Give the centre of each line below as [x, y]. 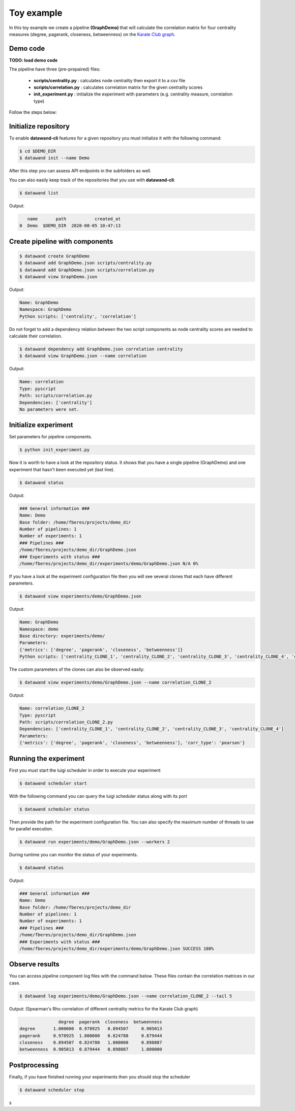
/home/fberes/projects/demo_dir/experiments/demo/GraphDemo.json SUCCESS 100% [117, 948]
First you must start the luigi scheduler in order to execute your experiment [85, 770]
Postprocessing [34, 1065]
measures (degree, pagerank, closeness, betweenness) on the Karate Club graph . [92, 34]
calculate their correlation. [36, 336]
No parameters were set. [49, 409]
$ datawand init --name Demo [55, 158]
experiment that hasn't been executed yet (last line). [62, 469]
